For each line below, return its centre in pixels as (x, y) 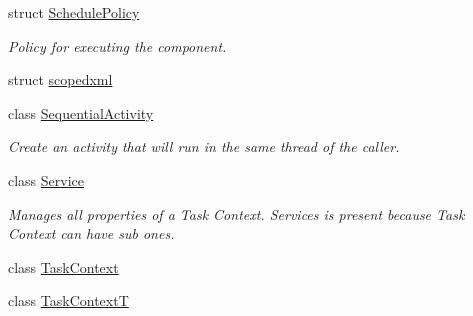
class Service (46, 179)
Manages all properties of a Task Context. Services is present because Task (236, 213)
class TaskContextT (68, 300)
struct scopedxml (60, 79)
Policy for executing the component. (117, 45)
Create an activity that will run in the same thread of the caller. (204, 146)
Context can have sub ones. (91, 233)
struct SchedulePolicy (74, 12)
